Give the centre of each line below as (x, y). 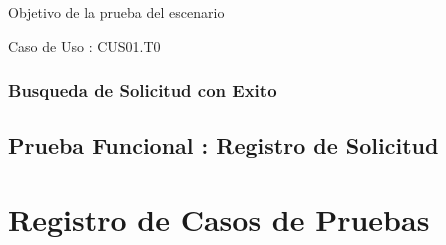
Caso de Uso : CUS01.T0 (84, 45)
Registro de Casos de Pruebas (219, 219)
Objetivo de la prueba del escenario (116, 12)
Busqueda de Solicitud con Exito (142, 90)
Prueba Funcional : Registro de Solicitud (223, 145)
